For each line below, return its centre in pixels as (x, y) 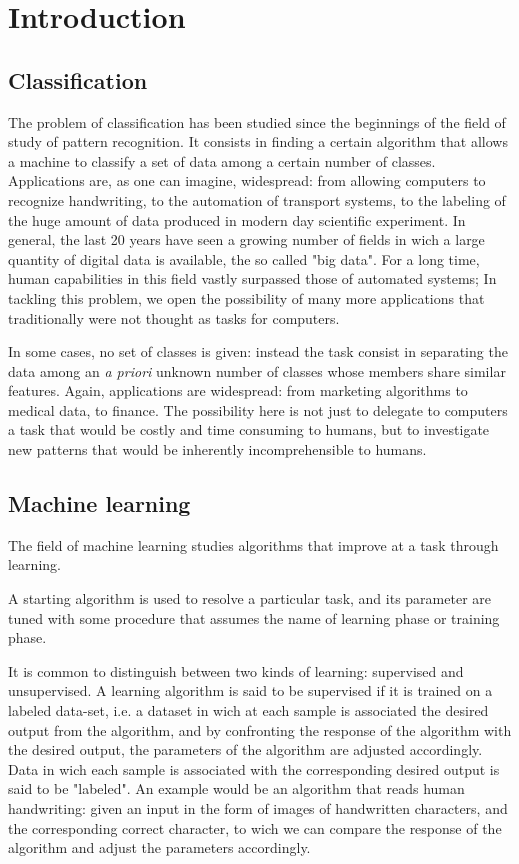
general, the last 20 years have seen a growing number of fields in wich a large (246, 239)
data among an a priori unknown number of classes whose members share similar (257, 370)
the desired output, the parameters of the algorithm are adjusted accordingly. (245, 749)
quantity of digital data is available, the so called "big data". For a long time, (244, 258)
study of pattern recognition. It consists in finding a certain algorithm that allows (258, 141)
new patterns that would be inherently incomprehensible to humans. (217, 449)
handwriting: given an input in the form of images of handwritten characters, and (258, 808)
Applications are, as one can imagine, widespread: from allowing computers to (247, 180)
